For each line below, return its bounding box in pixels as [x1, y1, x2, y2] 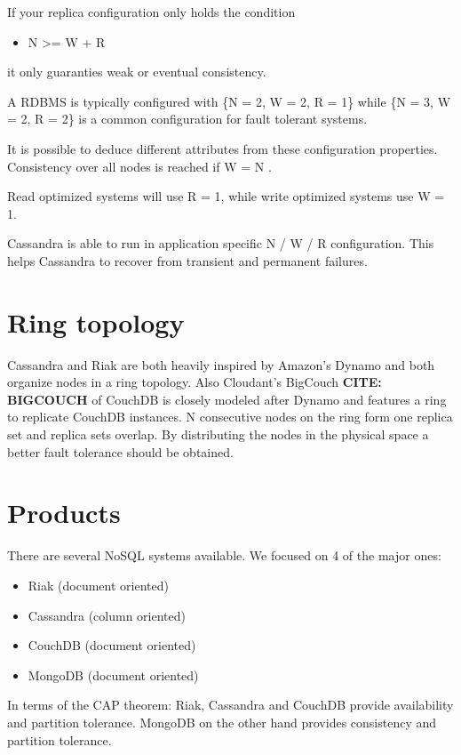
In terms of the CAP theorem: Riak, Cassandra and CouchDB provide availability [7, 695, 454, 714]
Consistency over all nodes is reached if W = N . [7, 157, 272, 175]
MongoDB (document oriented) [28, 665, 199, 684]
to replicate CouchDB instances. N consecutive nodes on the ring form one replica [7, 407, 453, 426]
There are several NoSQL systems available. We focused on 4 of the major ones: [7, 546, 441, 565]
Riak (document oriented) [28, 575, 169, 594]
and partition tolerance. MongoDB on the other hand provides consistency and [7, 712, 437, 731]
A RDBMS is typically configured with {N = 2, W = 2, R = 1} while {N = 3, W [7, 92, 451, 110]
